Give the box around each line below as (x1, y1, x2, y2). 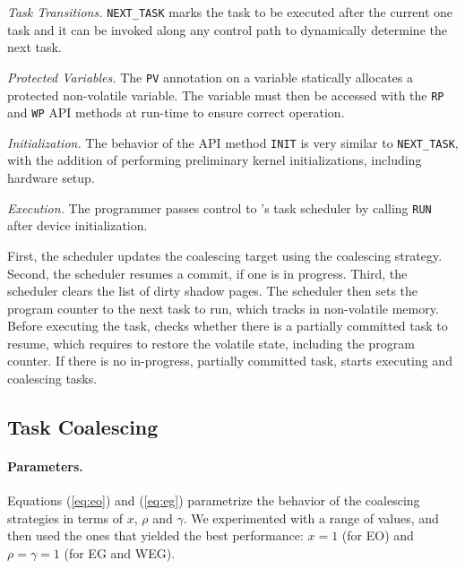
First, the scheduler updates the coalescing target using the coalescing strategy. (7, 246, 443, 264)
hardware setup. (7, 168, 95, 187)
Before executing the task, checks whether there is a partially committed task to (7, 316, 448, 335)
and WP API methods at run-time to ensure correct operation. (7, 103, 345, 122)
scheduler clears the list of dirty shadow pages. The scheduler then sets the (7, 281, 418, 300)
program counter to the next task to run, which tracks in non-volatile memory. (7, 298, 439, 317)
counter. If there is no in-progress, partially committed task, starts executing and (7, 351, 452, 370)
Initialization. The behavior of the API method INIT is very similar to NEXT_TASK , (7, 133, 459, 151)
